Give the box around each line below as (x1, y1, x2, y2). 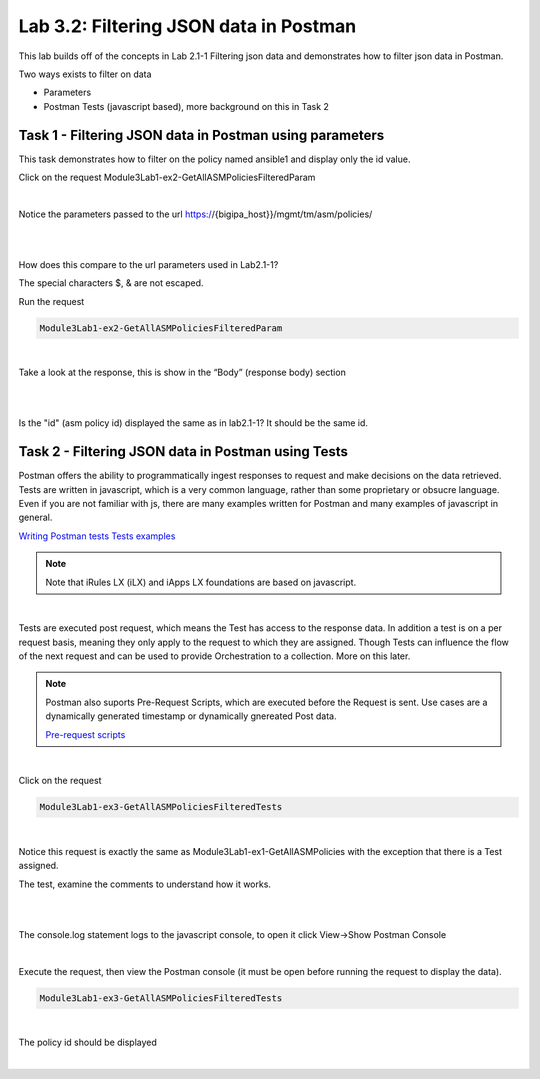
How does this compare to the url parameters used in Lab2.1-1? (18, 258, 279, 270)
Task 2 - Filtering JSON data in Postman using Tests (18, 443, 349, 460)
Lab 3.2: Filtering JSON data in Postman (18, 15, 357, 37)
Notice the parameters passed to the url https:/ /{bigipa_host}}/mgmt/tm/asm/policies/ (18, 208, 373, 220)
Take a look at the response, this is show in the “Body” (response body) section (18, 366, 347, 379)
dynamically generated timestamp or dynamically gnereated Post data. (45, 710, 337, 722)
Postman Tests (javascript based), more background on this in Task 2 (43, 100, 330, 112)
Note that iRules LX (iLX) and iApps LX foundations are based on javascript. (45, 576, 357, 588)
